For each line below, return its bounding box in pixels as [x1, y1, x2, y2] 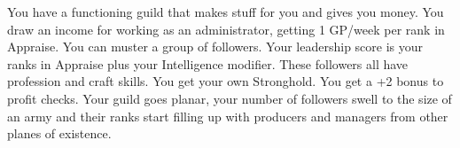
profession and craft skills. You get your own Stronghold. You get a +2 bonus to [7, 72, 444, 90]
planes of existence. [7, 124, 112, 143]
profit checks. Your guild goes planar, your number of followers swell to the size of [7, 89, 452, 107]
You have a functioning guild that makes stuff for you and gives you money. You [7, 3, 444, 20]
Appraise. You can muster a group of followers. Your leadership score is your [7, 37, 424, 56]
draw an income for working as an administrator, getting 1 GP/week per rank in [7, 19, 445, 38]
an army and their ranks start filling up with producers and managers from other [7, 106, 448, 125]
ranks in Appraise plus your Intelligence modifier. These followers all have [7, 54, 409, 73]
